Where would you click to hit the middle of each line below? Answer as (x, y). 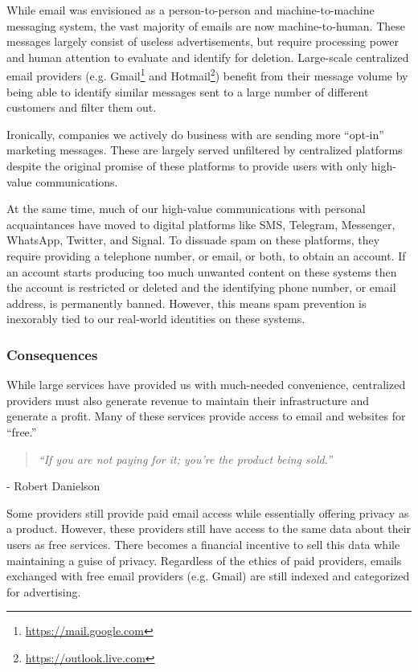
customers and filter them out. (82, 107)
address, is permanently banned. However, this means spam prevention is (186, 303)
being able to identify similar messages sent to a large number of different (188, 91)
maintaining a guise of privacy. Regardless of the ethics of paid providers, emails (204, 560)
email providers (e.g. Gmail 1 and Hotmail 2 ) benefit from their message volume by (207, 75)
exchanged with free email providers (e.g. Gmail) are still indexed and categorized (208, 576)
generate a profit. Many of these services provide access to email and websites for (206, 416)
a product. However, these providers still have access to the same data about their (209, 529)
